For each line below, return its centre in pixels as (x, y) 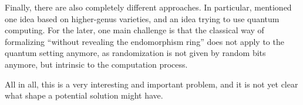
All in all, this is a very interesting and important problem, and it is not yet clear (151, 84)
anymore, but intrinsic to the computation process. (96, 64)
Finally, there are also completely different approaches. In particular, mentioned (148, 7)
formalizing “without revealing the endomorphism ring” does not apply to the (144, 41)
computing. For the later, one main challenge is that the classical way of (134, 30)
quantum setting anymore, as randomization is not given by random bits (135, 53)
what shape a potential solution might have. (84, 95)
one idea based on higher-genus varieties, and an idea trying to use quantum (142, 18)
